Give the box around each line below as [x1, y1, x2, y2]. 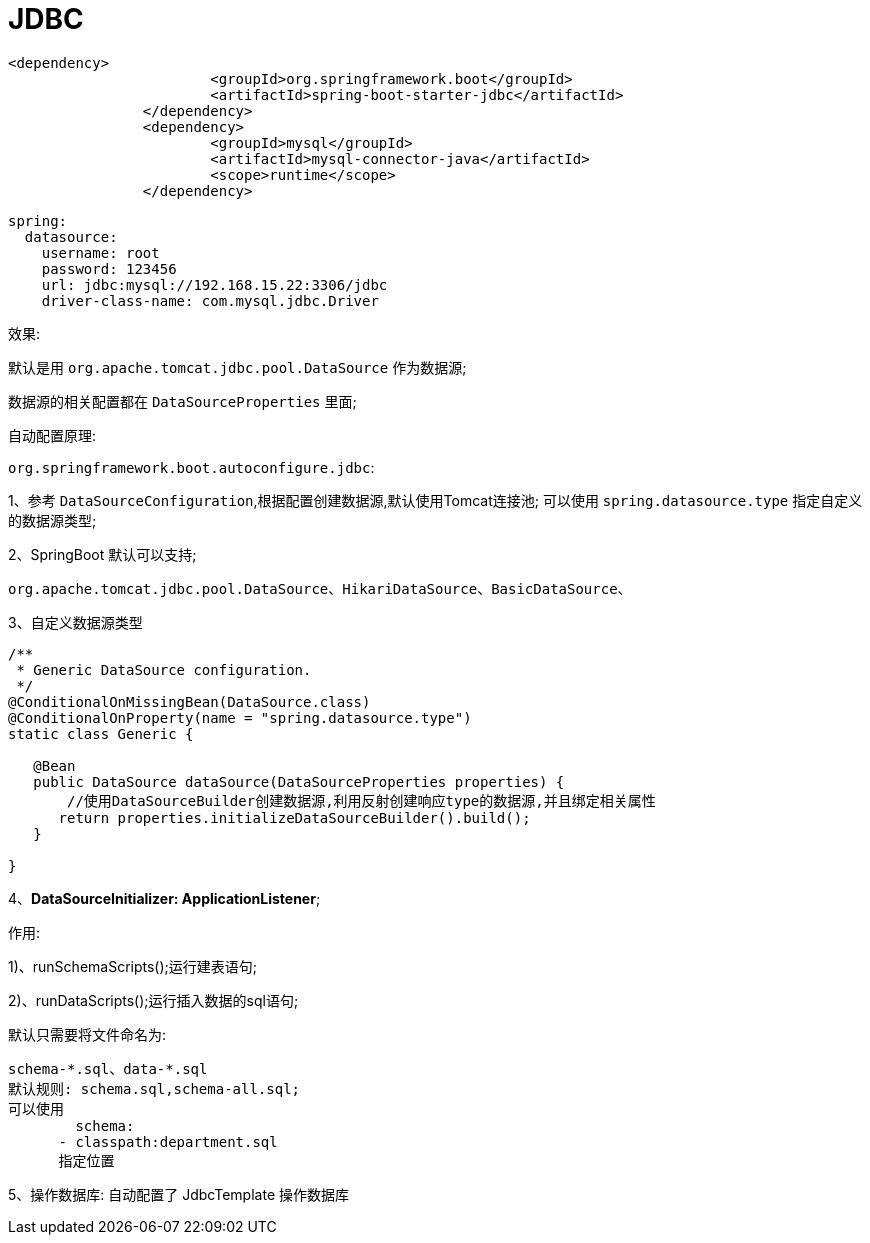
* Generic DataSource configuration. [16, 661, 312, 678]
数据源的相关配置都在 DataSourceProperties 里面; [8, 392, 357, 410]
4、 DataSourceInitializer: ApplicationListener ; [8, 889, 321, 907]
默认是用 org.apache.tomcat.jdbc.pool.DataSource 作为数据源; [8, 358, 467, 376]
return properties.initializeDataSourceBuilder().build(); [58, 809, 531, 826]
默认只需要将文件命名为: [8, 1025, 167, 1043]
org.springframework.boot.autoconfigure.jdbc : [8, 458, 375, 476]
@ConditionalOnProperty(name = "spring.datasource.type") [8, 709, 472, 726]
